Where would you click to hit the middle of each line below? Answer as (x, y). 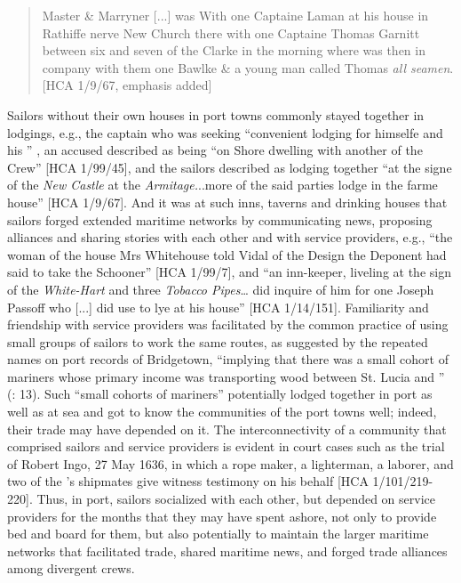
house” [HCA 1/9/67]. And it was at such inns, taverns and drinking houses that (227, 202)
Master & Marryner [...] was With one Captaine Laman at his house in (235, 15)
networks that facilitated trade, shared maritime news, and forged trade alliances (227, 551)
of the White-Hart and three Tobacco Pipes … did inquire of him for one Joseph (221, 289)
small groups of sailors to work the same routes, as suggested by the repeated (218, 341)
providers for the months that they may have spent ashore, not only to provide (222, 516)
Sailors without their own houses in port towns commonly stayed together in (216, 114)
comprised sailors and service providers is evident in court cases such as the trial (226, 446)
